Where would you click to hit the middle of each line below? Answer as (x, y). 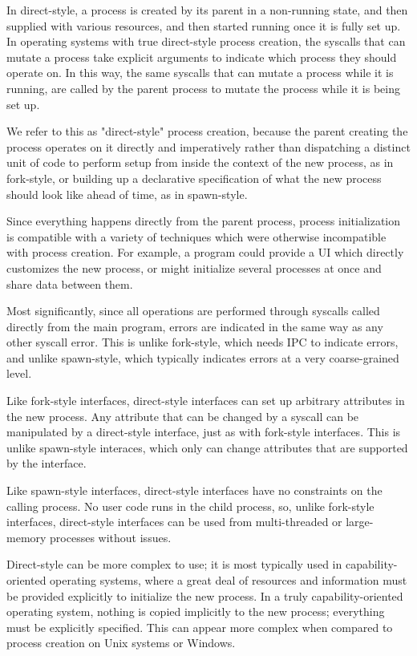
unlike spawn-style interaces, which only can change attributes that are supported (207, 447)
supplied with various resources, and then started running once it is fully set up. (204, 25)
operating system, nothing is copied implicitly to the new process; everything (196, 611)
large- (360, 522)
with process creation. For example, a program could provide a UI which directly (205, 252)
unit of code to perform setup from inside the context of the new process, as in (200, 162)
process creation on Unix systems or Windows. (121, 643)
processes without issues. (111, 537)
